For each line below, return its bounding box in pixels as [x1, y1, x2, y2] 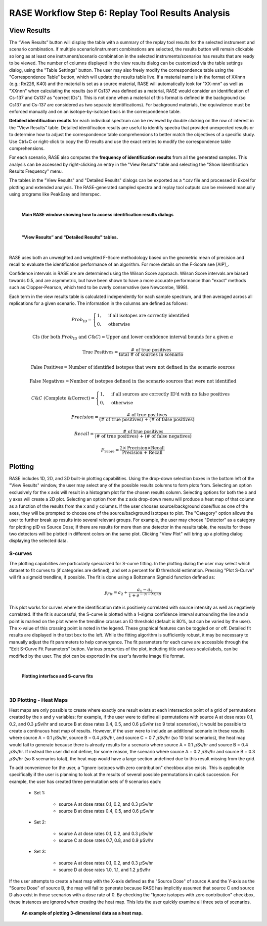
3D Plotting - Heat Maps [9, 697, 68, 704]
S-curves [9, 550, 32, 557]
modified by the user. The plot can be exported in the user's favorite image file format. [9, 653, 185, 659]
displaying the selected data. [9, 537, 68, 544]
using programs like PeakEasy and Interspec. [9, 191, 101, 197]
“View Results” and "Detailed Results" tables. [21, 234, 118, 240]
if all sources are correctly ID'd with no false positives [111, 391, 230, 397]
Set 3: [34, 849, 46, 855]
